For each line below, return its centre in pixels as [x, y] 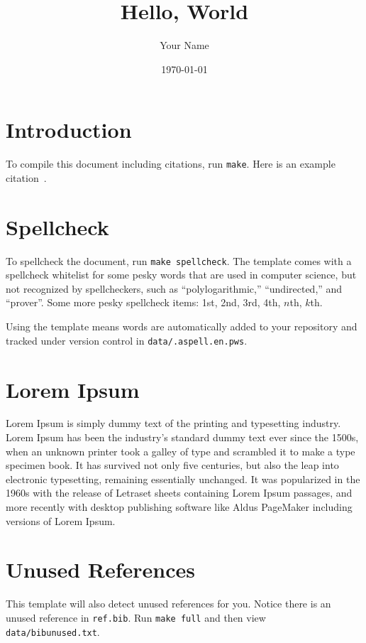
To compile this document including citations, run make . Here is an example [171, 164]
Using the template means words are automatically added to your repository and [182, 326]
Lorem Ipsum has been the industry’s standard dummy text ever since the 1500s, [182, 437]
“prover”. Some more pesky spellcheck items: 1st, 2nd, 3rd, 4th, [143, 302]
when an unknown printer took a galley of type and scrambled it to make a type [181, 451]
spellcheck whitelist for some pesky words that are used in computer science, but [181, 275]
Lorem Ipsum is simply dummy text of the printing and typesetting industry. [173, 423]
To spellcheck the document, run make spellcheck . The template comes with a [179, 260]
